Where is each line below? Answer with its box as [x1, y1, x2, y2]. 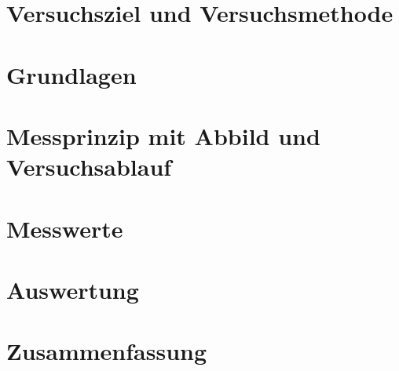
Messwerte [6, 212, 123, 244]
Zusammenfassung [6, 335, 207, 367]
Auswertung [6, 273, 139, 305]
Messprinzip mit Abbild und [6, 119, 320, 151]
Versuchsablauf [6, 151, 172, 183]
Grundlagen [6, 58, 137, 90]
